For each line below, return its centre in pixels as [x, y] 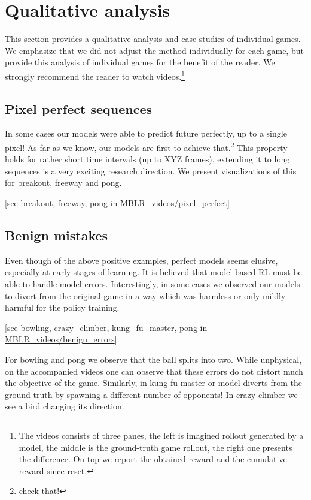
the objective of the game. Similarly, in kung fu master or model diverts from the [153, 383]
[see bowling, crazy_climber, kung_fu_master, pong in [106, 327]
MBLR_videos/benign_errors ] [61, 339]
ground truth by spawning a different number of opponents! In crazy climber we [151, 394]
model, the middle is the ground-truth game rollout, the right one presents [155, 447]
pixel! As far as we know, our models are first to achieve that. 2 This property [146, 146]
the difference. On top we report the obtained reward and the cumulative [153, 459]
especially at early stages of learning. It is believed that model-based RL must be [153, 272]
